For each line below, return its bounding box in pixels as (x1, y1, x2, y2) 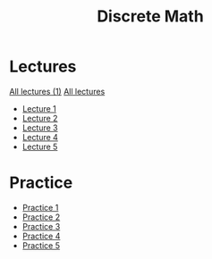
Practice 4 (21, 230, 61, 241)
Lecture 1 (21, 103, 56, 113)
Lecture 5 (21, 141, 58, 152)
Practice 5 (21, 239, 61, 251)
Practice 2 (21, 212, 61, 222)
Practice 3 (21, 221, 61, 231)
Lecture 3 (21, 122, 58, 133)
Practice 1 (21, 202, 59, 213)
